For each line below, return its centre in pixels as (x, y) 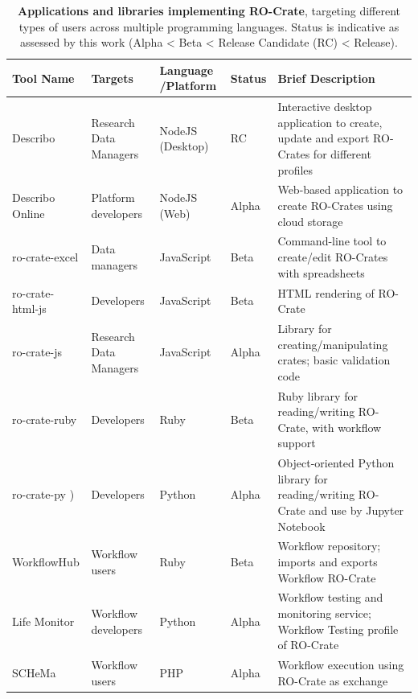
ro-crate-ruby (45, 419)
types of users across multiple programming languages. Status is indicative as (209, 26)
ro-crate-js (37, 352)
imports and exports (328, 561)
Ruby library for (318, 395)
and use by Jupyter (357, 510)
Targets (112, 78)
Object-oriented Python (336, 463)
